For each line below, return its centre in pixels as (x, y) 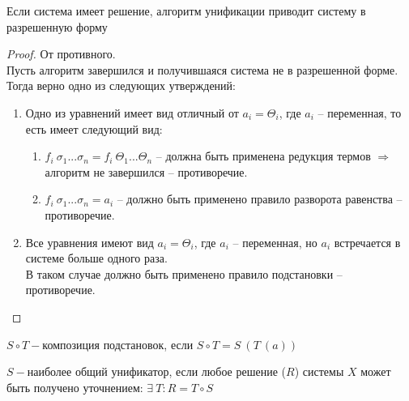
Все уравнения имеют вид (89, 242)
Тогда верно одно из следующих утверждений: (121, 85)
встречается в (367, 242)
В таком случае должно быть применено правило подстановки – (184, 273)
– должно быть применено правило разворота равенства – (260, 199)
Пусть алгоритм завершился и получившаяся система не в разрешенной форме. (202, 69)
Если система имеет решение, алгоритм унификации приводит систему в (186, 11)
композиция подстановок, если (118, 344)
